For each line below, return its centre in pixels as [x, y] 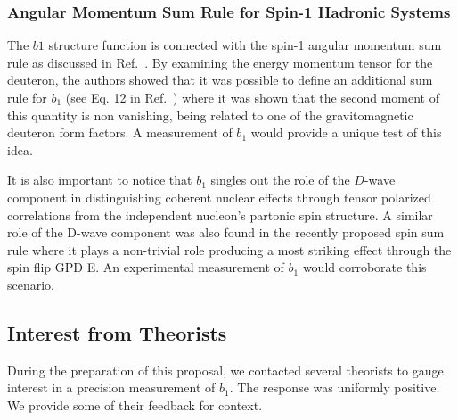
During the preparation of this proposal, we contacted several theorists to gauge [225, 370]
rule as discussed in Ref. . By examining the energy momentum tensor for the [220, 62]
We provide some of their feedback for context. [135, 404]
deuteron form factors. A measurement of [120, 132]
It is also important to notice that [100, 180]
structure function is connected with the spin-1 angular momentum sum [245, 45]
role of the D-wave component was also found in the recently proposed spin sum [226, 232]
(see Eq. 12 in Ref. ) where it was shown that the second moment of [252, 97]
